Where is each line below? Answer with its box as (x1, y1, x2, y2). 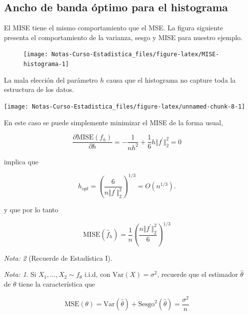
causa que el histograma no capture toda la (106, 74, 236, 85)
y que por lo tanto (4, 204, 59, 215)
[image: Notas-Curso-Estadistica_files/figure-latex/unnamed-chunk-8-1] (4, 103, 245, 110)
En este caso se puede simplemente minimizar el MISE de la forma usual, (4, 117, 223, 127)
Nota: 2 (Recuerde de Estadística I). (4, 252, 112, 263)
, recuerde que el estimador (157, 269, 238, 279)
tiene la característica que (18, 278, 95, 289)
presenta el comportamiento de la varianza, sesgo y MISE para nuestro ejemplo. (4, 32, 243, 42)
